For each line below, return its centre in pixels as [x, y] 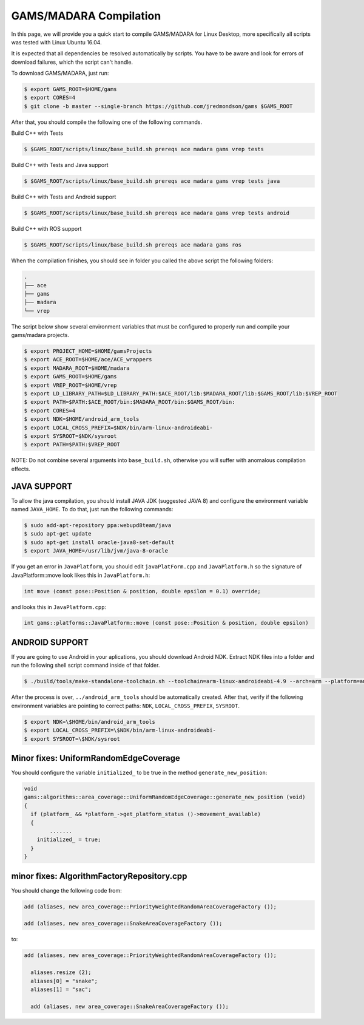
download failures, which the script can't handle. [72, 62]
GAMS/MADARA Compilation [86, 16]
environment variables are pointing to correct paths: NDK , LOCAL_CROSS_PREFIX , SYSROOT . [125, 706]
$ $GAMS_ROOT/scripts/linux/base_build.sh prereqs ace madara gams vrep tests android [157, 213]
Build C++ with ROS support [46, 229]
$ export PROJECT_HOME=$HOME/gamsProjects [88, 351]
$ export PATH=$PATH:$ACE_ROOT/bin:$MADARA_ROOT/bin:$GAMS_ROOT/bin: [130, 402]
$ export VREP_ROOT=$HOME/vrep [71, 385]
